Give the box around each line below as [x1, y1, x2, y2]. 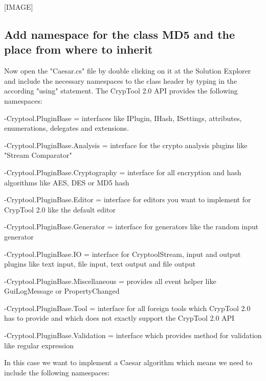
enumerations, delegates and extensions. [4, 123, 129, 133]
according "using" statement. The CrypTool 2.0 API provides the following [4, 85, 238, 96]
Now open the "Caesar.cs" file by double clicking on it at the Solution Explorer [4, 65, 251, 76]
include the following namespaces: [4, 367, 110, 377]
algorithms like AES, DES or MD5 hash [4, 177, 129, 187]
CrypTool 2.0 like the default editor [4, 204, 116, 215]
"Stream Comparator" [4, 150, 72, 160]
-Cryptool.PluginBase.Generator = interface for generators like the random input [4, 221, 259, 232]
